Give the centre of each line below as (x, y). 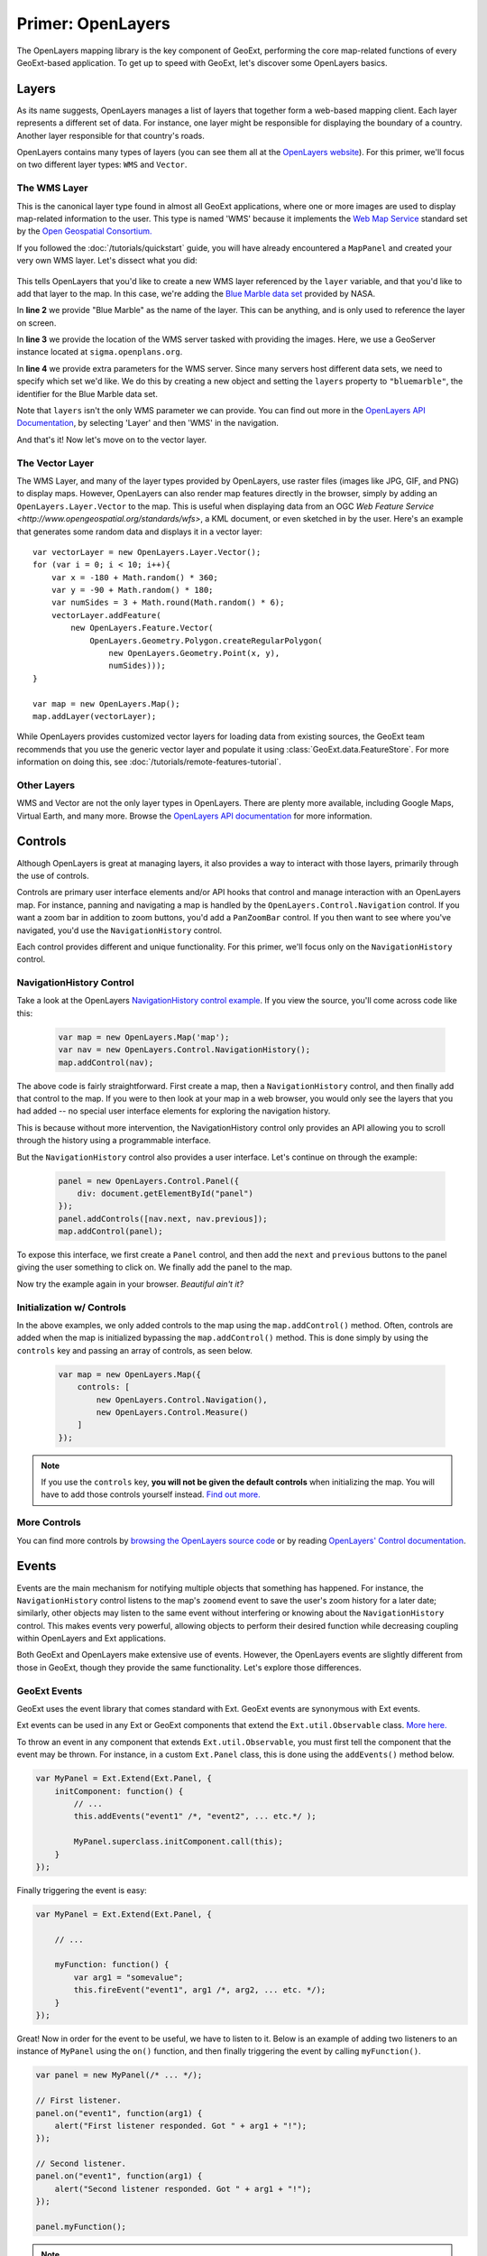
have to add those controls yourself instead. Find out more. (151, 1494)
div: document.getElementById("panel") (165, 1193)
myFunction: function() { (112, 1965)
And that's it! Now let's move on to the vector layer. (112, 439)
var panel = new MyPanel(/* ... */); (119, 2075)
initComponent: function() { (119, 1791)
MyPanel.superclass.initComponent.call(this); (178, 1842)
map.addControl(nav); (106, 1062)
